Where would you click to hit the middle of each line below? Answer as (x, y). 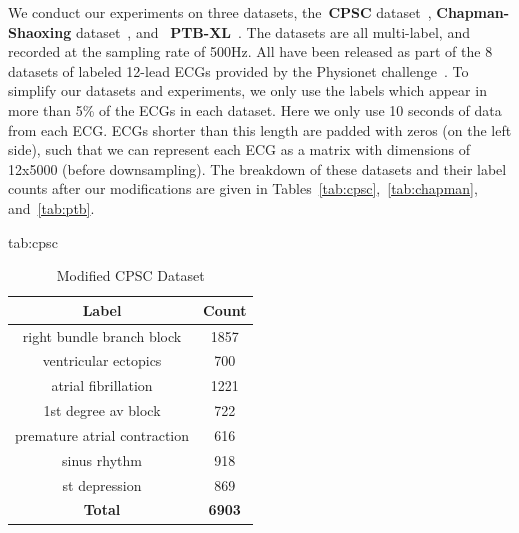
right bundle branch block (102, 335)
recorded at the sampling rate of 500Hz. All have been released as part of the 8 (250, 51)
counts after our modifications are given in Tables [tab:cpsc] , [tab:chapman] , (243, 188)
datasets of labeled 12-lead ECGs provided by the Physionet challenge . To (238, 70)
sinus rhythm (102, 459)
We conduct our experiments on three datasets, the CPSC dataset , (220, 12)
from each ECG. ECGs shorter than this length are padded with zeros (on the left (260, 129)
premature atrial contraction (102, 434)
